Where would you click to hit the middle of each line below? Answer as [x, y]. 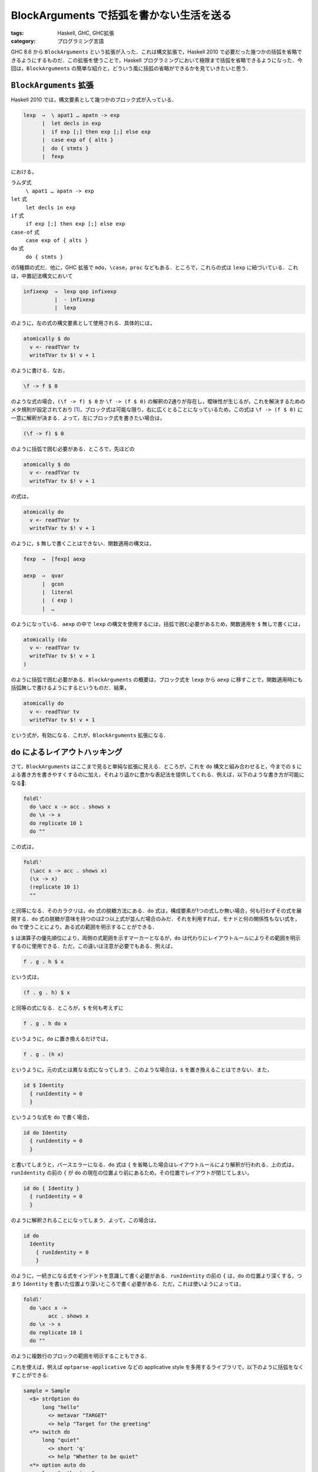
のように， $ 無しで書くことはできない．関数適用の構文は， [83, 543]
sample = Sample [47, 1390]
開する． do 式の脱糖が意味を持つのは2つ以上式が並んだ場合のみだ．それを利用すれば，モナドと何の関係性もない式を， [155, 919]
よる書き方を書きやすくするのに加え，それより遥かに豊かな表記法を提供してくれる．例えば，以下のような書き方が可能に [158, 775]
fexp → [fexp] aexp [54, 559]
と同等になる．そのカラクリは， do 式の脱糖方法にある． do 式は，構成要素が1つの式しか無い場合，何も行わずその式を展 [156, 910]
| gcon [53, 584]
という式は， [26, 977]
